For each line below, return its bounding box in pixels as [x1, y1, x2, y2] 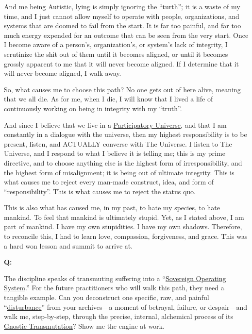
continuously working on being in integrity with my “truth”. [4, 103, 182, 113]
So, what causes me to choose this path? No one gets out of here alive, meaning [4, 84, 241, 94]
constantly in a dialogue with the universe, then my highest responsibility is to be [4, 129, 247, 139]
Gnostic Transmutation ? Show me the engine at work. [4, 320, 165, 331]
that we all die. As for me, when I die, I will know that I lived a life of [4, 94, 213, 104]
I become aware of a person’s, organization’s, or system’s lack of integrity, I [4, 39, 228, 50]
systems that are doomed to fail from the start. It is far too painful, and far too [4, 20, 241, 31]
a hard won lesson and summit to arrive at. [4, 240, 133, 250]
